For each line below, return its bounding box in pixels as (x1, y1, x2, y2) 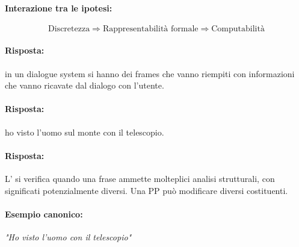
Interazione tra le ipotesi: (5, 1, 113, 14)
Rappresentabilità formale (102, 24, 199, 33)
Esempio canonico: (5, 207, 83, 220)
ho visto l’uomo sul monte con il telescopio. (5, 125, 164, 138)
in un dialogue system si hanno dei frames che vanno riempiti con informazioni (5, 67, 295, 80)
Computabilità (211, 24, 265, 33)
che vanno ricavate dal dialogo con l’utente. (5, 79, 164, 92)
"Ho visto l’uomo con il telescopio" (5, 230, 132, 243)
